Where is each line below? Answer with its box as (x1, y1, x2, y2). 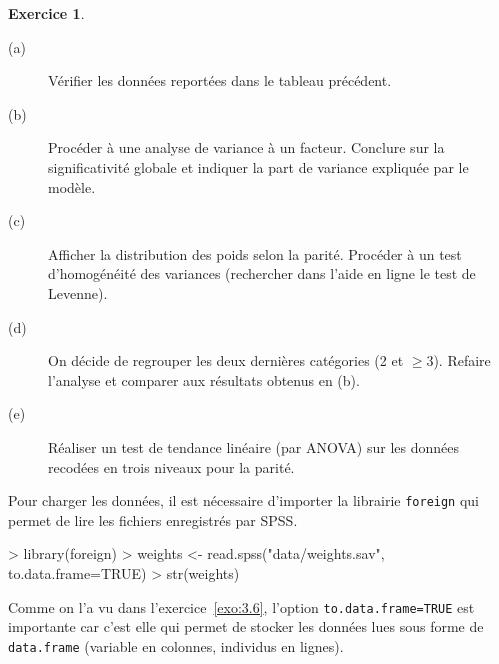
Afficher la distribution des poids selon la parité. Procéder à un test (48, 243, 462, 264)
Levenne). (48, 282, 108, 303)
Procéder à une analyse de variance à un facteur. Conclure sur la (48, 137, 445, 158)
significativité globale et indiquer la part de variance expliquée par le (48, 156, 469, 177)
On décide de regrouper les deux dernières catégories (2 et (48, 350, 404, 371)
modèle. (48, 176, 96, 197)
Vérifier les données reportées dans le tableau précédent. (48, 70, 392, 91)
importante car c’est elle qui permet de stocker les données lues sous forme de (8, 616, 484, 637)
